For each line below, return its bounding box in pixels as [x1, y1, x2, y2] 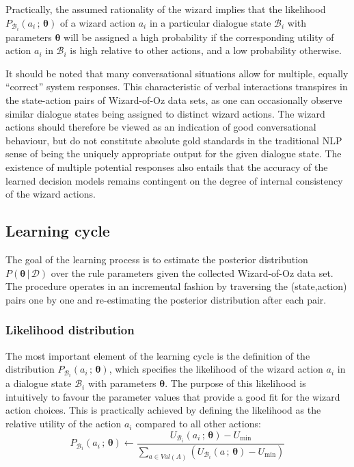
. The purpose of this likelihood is [165, 376, 306, 390]
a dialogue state [5, 376, 72, 390]
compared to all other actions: [135, 416, 261, 431]
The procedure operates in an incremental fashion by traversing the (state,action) [5, 279, 347, 293]
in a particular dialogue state [149, 15, 271, 29]
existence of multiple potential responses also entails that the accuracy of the [5, 160, 328, 174]
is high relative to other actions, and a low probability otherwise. [70, 43, 342, 57]
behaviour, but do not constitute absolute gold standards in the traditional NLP [5, 133, 342, 147]
